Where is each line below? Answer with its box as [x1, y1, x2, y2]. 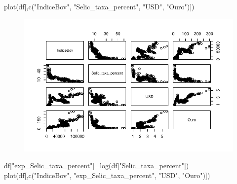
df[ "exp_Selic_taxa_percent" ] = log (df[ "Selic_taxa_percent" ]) [4, 160, 189, 170]
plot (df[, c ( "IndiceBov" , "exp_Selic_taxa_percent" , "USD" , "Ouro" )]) [4, 170, 210, 180]
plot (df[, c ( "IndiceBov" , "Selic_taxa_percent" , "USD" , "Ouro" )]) [4, 1, 195, 11]
